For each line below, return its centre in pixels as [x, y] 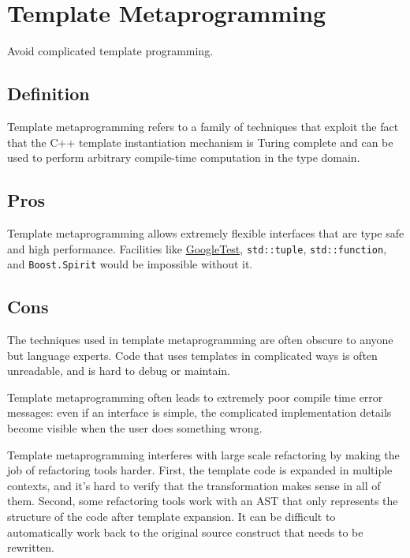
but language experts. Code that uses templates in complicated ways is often [192, 355]
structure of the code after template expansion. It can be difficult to [171, 516]
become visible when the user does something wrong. [135, 427]
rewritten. [31, 547]
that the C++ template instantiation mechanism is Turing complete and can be [200, 142]
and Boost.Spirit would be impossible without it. [130, 264]
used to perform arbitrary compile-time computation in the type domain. [184, 157]
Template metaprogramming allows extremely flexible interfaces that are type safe [206, 232]
